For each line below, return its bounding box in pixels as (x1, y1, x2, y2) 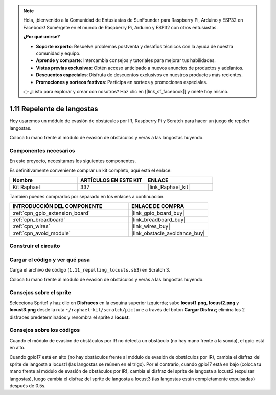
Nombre (12, 177, 33, 184)
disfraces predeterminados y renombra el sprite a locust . (9, 314, 130, 320)
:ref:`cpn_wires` (12, 223, 51, 230)
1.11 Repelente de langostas (9, 104, 98, 113)
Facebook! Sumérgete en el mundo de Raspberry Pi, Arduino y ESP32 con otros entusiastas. (23, 24, 218, 30)
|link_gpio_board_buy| (131, 209, 185, 216)
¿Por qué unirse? (23, 34, 60, 40)
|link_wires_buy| (131, 223, 171, 230)
